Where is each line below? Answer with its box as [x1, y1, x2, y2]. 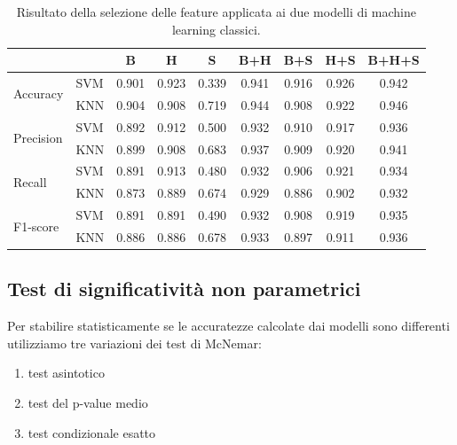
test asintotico [28, 363, 105, 382]
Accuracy [13, 84, 64, 103]
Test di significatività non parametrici [7, 275, 361, 302]
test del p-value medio [28, 394, 148, 412]
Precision [13, 129, 63, 147]
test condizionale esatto [28, 423, 156, 441]
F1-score [13, 216, 59, 235]
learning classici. [171, 20, 261, 38]
